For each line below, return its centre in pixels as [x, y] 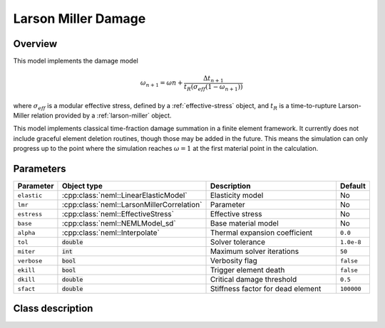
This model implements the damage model [76, 61]
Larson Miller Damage [79, 18]
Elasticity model [237, 196]
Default [353, 186]
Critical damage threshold [253, 280]
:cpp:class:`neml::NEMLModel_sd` [119, 223]
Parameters [40, 168]
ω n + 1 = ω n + [161, 84]
